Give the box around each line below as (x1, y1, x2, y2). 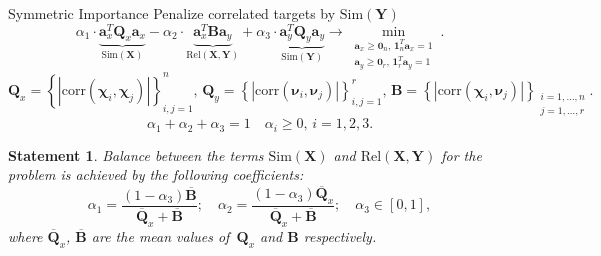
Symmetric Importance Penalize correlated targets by (8, 3, 336, 23)
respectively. (303, 225, 377, 246)
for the (441, 144, 482, 165)
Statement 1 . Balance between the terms (8, 144, 264, 165)
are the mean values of (91, 225, 230, 246)
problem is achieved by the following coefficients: (8, 164, 304, 185)
